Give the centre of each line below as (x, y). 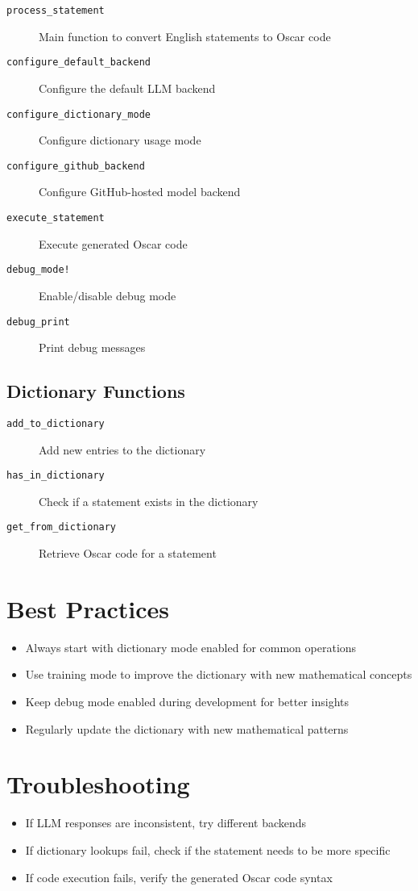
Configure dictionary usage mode (120, 140)
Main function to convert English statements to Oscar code (185, 36)
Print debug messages (92, 347)
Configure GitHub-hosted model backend (140, 192)
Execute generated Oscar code (113, 243)
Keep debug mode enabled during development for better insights (187, 702)
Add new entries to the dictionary (122, 449)
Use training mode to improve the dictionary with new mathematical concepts (219, 674)
